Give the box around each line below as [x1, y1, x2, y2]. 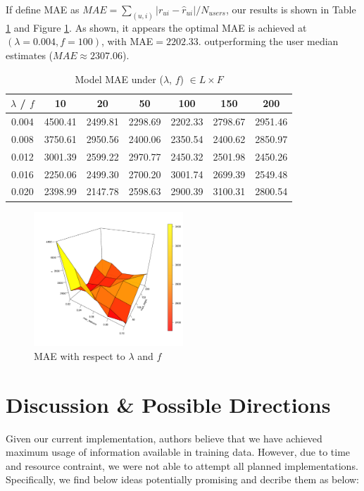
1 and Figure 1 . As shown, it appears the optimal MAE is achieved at [6, 20, 307, 35]
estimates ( [6, 48, 54, 63]
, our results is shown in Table [226, 2, 356, 16]
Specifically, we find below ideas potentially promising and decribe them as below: [6, 472, 359, 487]
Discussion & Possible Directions [6, 390, 331, 418]
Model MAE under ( [75, 71, 163, 86]
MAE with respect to [34, 348, 125, 363]
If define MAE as [6, 2, 80, 16]
